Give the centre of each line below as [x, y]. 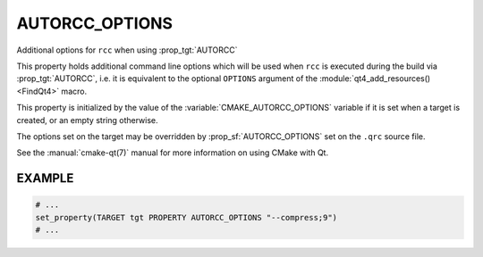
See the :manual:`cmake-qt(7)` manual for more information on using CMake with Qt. [173, 153]
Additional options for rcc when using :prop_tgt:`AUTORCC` [127, 50]
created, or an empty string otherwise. [87, 120]
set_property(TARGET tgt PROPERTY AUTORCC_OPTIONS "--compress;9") [186, 217]
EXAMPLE [45, 178]
